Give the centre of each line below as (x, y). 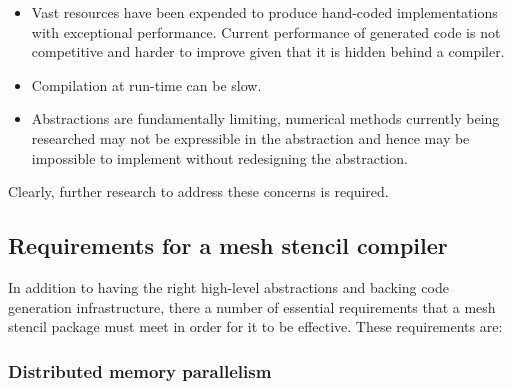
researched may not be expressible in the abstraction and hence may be (250, 137)
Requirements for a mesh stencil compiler (228, 245)
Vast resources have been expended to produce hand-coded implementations (264, 12)
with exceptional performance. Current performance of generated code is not (266, 31)
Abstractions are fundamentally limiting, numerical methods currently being (265, 118)
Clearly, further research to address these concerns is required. (198, 191)
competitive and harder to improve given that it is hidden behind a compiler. (268, 51)
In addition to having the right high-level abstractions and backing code (228, 286)
